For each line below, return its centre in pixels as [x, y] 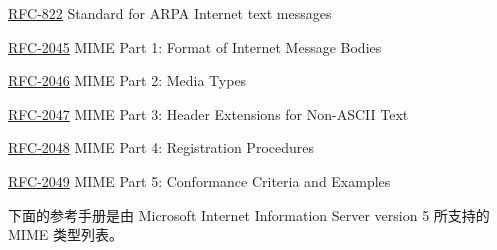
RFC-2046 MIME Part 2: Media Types [127, 80]
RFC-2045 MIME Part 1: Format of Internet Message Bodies [195, 46]
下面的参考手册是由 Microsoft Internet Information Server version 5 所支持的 [249, 214]
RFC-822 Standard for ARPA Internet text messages [170, 13]
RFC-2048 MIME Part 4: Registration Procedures [161, 147]
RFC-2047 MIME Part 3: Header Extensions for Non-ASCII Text [208, 113]
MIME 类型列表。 [65, 234]
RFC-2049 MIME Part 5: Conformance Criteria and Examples [199, 180]
